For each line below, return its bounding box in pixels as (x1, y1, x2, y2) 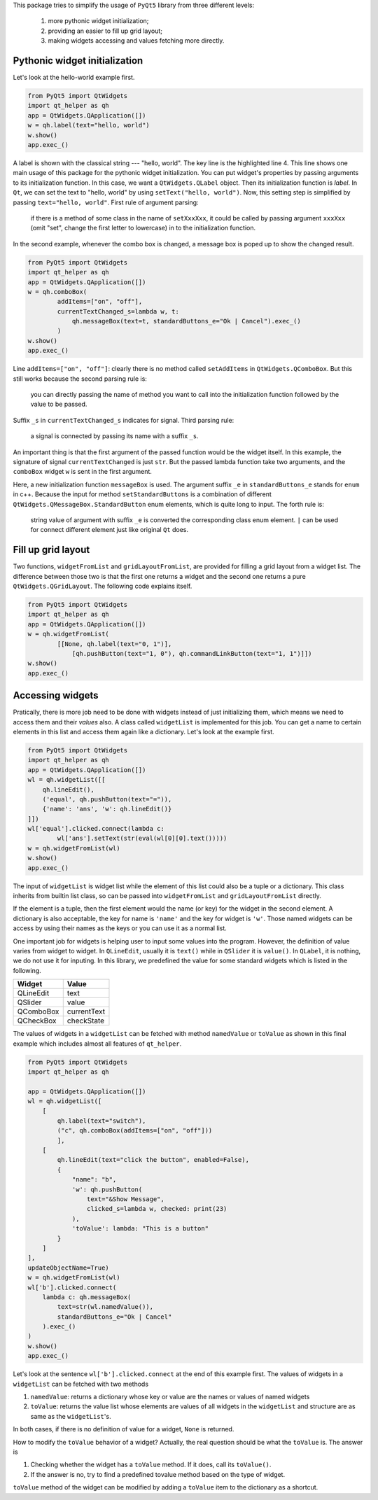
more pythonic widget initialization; (48, 17, 149, 25)
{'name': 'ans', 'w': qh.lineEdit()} (42, 805, 172, 813)
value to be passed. (30, 400, 87, 409)
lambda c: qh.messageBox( (42, 1293, 132, 1301)
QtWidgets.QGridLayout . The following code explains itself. (13, 582, 192, 590)
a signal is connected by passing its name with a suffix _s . (30, 432, 199, 440)
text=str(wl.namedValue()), (57, 1303, 154, 1311)
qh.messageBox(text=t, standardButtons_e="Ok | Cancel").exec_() (71, 317, 301, 325)
